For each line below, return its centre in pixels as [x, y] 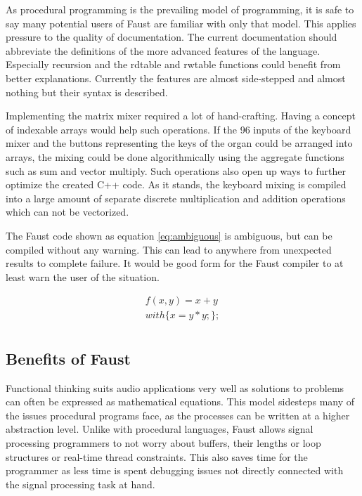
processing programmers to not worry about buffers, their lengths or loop [163, 442]
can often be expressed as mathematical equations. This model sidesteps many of [180, 402]
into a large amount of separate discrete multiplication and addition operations [176, 198]
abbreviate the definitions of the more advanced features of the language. [163, 50]
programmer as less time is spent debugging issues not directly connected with [175, 470]
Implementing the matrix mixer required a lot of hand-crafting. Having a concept [181, 116]
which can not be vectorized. [67, 212]
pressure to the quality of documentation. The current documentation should [172, 37]
